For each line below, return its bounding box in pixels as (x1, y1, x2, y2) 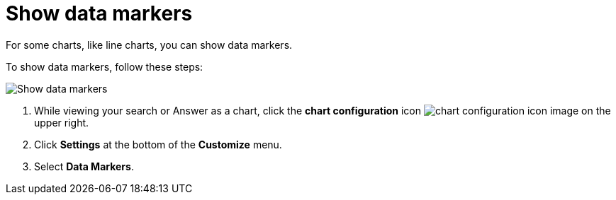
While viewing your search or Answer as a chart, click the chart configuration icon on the (34, 104, 611, 117)
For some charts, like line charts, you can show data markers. (6, 38, 293, 51)
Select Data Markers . (34, 160, 134, 172)
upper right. (34, 116, 89, 129)
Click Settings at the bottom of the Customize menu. (34, 138, 282, 151)
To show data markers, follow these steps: (6, 60, 203, 73)
